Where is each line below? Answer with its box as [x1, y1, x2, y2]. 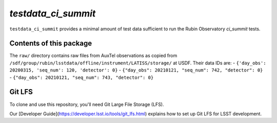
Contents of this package [9, 39, 92, 48]
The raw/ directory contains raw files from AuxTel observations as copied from [9, 52, 177, 59]
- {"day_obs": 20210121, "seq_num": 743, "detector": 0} [9, 74, 154, 80]
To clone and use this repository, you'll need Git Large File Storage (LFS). [9, 101, 164, 108]
